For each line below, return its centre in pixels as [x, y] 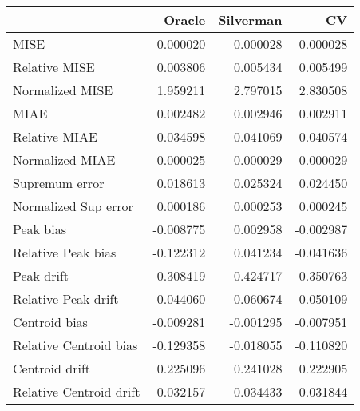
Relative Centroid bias [75, 345]
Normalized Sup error [73, 206]
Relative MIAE [55, 136]
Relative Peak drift [66, 299]
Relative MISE [54, 67]
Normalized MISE [63, 90]
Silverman [250, 20]
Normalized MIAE [64, 160]
